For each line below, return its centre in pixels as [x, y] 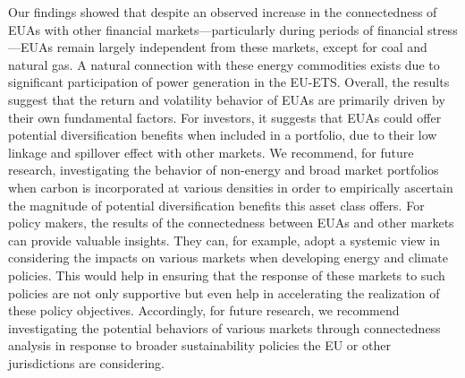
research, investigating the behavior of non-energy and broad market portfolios [224, 170]
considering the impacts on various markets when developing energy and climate [228, 258]
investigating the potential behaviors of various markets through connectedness [224, 327]
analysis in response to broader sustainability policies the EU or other [199, 345]
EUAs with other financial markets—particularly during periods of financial [216, 29]
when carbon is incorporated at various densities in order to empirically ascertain [231, 187]
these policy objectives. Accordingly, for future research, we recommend [204, 310]
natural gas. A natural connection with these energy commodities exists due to [224, 64]
